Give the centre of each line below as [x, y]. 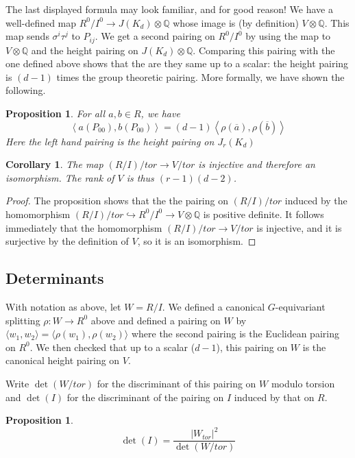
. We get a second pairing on [155, 36]
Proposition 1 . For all [56, 113]
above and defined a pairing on [156, 320]
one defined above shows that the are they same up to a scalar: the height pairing [177, 63]
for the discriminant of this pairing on [176, 383]
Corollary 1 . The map [54, 164]
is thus [140, 177]
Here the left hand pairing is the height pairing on [110, 141]
